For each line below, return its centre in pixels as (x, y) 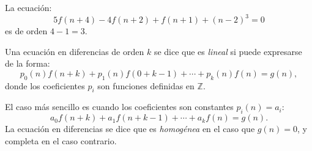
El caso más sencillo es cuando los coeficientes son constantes (119, 107)
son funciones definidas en (146, 85)
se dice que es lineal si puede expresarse (228, 51)
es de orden (26, 31)
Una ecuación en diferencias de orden (75, 51)
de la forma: (28, 63)
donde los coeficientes (45, 85)
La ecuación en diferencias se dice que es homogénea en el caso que (130, 129)
